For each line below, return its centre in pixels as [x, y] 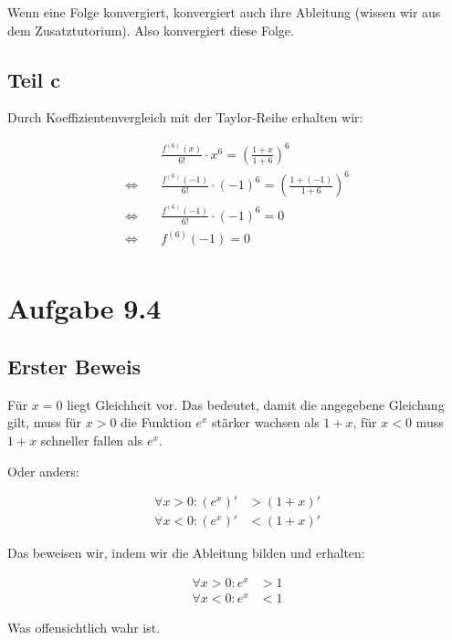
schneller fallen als [92, 441]
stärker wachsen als [265, 422]
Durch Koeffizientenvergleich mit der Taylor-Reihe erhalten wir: [185, 117]
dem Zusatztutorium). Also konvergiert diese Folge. [151, 30]
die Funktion [156, 422]
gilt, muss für [45, 422]
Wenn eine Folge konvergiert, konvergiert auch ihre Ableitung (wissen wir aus [224, 12]
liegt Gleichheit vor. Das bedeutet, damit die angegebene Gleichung [256, 404]
